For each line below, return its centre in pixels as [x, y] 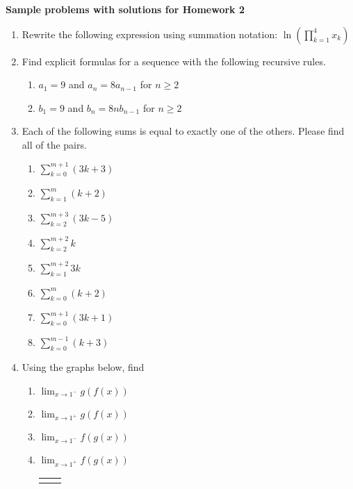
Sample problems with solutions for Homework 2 [125, 9]
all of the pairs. [54, 144]
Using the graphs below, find [83, 366]
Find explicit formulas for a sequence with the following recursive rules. [174, 61]
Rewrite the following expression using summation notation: [150, 34]
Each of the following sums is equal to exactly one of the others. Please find [183, 131]
